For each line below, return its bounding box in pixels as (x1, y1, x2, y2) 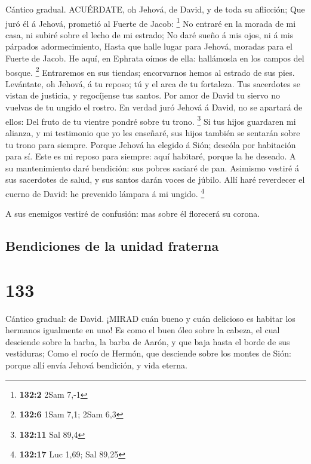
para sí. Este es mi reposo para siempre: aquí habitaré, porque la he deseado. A (5, 150, 296, 162)
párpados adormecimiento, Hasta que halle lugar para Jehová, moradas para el (5, 40, 292, 53)
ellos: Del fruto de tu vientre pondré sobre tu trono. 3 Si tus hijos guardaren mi (5, 113, 296, 127)
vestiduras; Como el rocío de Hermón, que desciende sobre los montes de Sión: (5, 347, 291, 359)
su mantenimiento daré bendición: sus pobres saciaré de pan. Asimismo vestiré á (5, 161, 299, 174)
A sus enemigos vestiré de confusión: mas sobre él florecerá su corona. (5, 207, 260, 220)
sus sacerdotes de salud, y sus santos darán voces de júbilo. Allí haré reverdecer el (5, 173, 305, 186)
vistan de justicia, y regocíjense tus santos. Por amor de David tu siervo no (5, 89, 280, 102)
